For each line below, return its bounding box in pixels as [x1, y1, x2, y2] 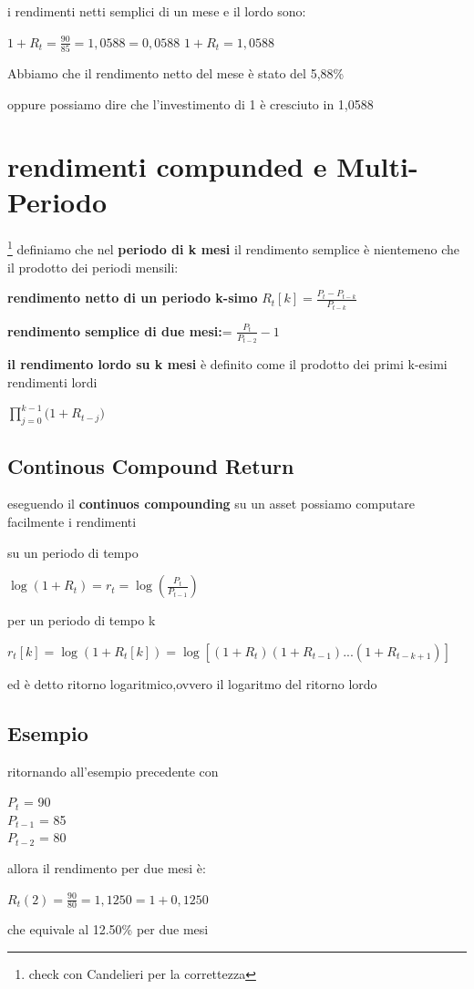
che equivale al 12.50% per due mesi [7, 920, 209, 939]
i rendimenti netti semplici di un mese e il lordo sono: [7, 2, 306, 20]
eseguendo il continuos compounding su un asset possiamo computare [7, 494, 415, 513]
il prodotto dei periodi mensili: [7, 257, 179, 276]
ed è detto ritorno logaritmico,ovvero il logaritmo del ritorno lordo [7, 674, 377, 693]
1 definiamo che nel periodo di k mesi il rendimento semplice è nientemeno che [7, 237, 460, 259]
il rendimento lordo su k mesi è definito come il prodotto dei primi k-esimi [7, 355, 448, 374]
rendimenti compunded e [7, 148, 327, 185]
